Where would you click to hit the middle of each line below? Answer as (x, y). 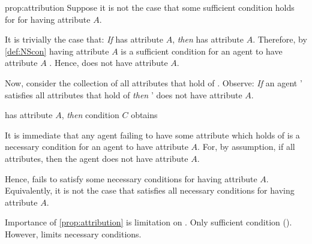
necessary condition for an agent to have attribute (97, 147)
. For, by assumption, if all (246, 147)
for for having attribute (48, 19)
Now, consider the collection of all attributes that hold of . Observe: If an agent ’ (154, 82)
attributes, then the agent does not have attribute (97, 158)
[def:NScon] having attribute (57, 51)
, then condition (90, 115)
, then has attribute (208, 39)
